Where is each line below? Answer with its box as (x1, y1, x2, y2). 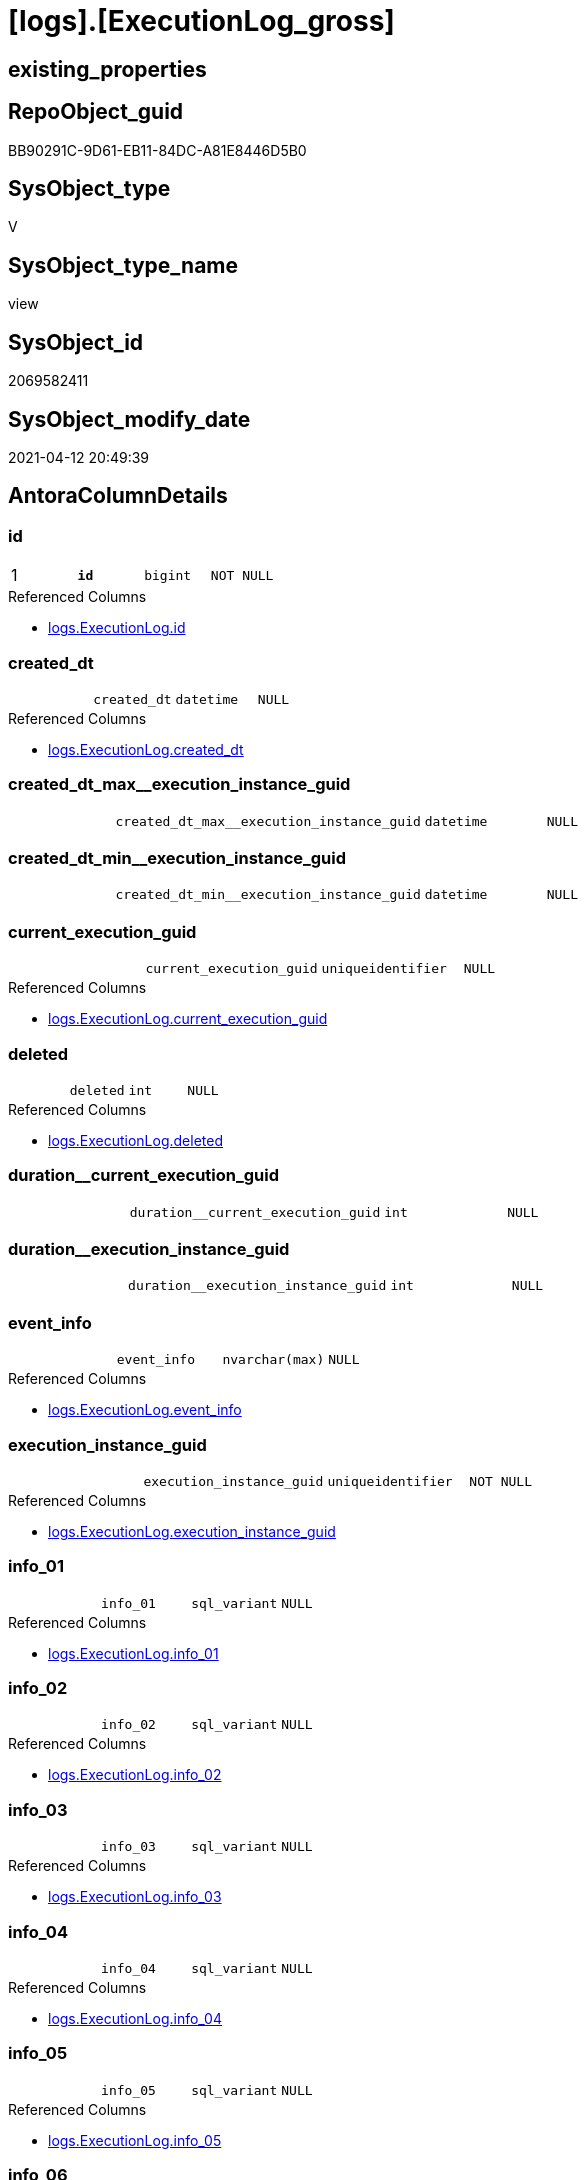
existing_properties (8, 56, 207, 82)
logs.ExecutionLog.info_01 (48, 1644, 219, 1662)
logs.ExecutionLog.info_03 (48, 1888, 222, 1906)
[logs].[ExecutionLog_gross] (8, 4, 395, 38)
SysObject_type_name (8, 252, 239, 278)
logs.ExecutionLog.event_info (48, 1401, 242, 1419)
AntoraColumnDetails (8, 483, 228, 509)
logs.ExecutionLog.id (48, 619, 186, 637)
